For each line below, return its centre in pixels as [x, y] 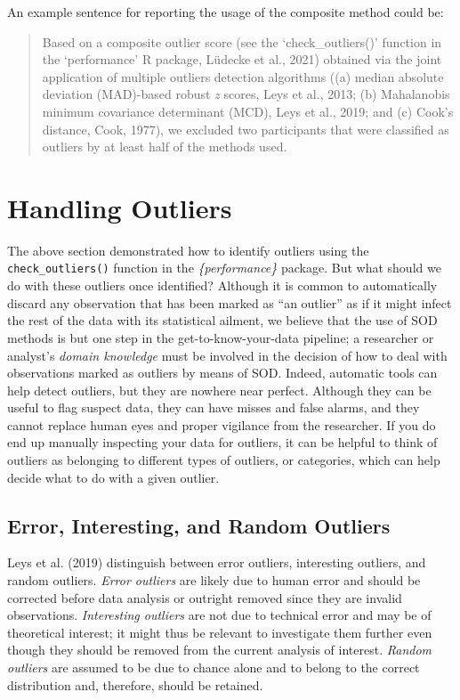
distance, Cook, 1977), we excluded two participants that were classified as [246, 129]
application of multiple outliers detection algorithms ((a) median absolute [243, 76]
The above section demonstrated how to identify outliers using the [188, 250]
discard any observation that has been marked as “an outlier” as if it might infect [230, 302]
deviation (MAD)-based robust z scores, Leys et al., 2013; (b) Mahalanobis [246, 94]
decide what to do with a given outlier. [113, 477]
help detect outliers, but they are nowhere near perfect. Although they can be [219, 390]
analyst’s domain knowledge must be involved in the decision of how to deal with [227, 355]
